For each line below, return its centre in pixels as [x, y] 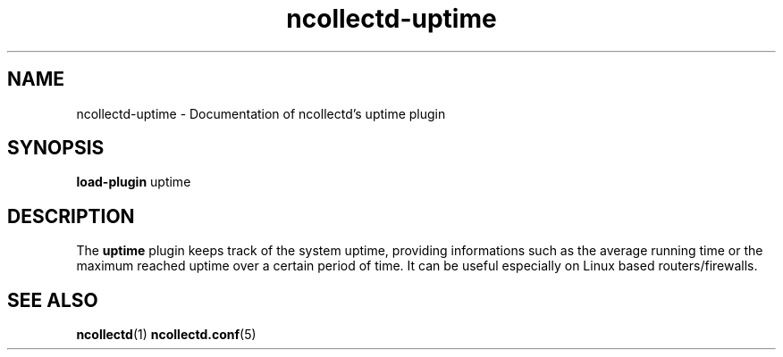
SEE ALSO [53, 300]
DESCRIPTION [71, 216]
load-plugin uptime [134, 182]
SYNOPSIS [56, 148]
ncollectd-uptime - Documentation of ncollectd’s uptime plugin [261, 113]
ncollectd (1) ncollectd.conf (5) [166, 335]
